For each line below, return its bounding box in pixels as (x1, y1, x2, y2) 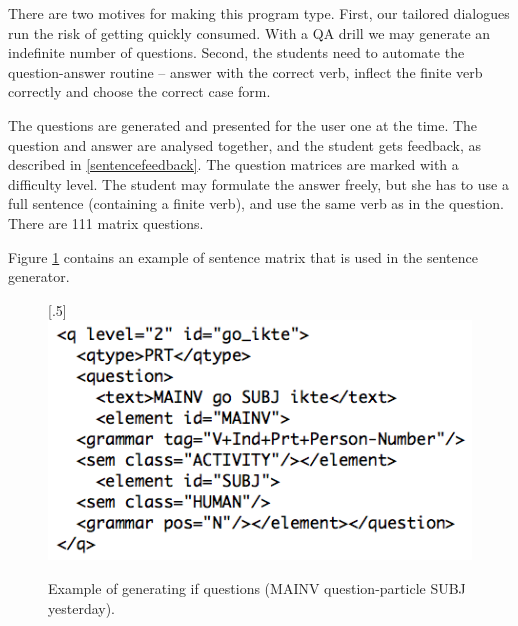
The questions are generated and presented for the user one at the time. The (8, 114, 478, 135)
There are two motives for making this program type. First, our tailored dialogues (8, 3, 510, 23)
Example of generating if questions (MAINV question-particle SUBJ (48, 578, 466, 598)
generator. (8, 266, 70, 287)
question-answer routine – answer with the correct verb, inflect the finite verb (8, 61, 483, 82)
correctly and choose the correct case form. (8, 81, 271, 102)
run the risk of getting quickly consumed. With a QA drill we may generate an (8, 22, 491, 43)
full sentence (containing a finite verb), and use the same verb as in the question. (8, 193, 504, 214)
